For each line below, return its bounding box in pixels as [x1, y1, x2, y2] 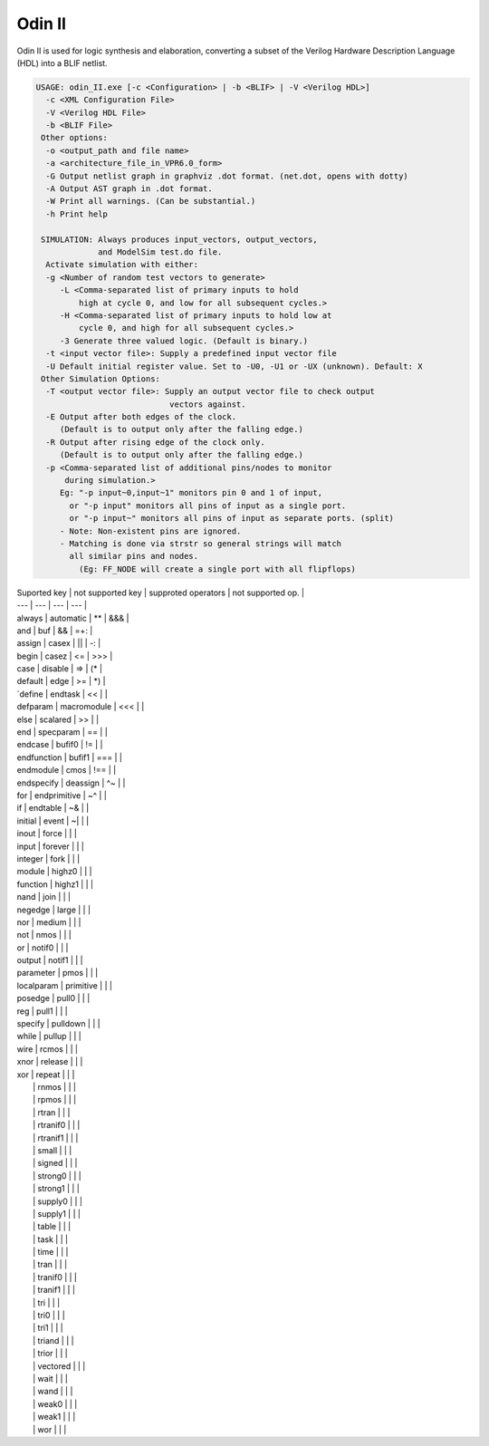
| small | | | [33, 1144, 72, 1155]
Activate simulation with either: [45, 259, 199, 270]
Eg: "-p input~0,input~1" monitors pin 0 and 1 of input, [59, 487, 323, 498]
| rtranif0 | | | [33, 1120, 81, 1131]
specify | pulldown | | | [16, 1018, 101, 1029]
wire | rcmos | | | [16, 1043, 79, 1055]
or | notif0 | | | [16, 942, 69, 953]
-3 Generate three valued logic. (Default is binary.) [59, 335, 309, 346]
